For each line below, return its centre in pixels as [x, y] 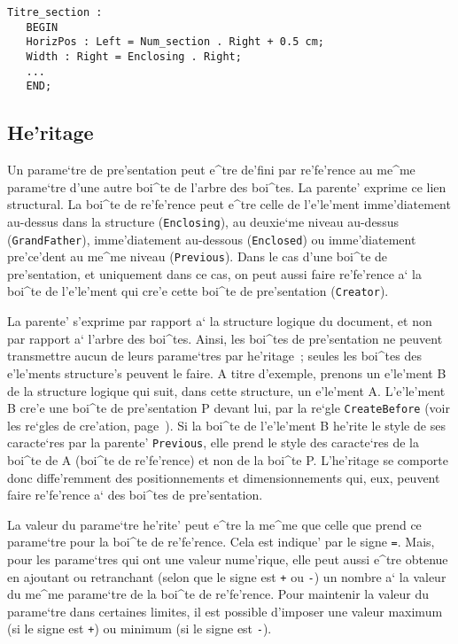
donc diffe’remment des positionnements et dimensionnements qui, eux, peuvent [224, 477]
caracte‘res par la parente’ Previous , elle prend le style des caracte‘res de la [213, 442]
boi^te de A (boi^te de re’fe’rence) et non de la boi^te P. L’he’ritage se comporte [228, 460]
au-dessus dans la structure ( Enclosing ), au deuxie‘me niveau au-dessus [203, 221]
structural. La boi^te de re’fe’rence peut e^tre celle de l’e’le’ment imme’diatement [229, 204]
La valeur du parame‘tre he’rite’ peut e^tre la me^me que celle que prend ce [214, 524]
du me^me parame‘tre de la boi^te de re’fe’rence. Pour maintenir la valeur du [218, 594]
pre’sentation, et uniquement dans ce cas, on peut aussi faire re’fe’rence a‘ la [214, 273]
